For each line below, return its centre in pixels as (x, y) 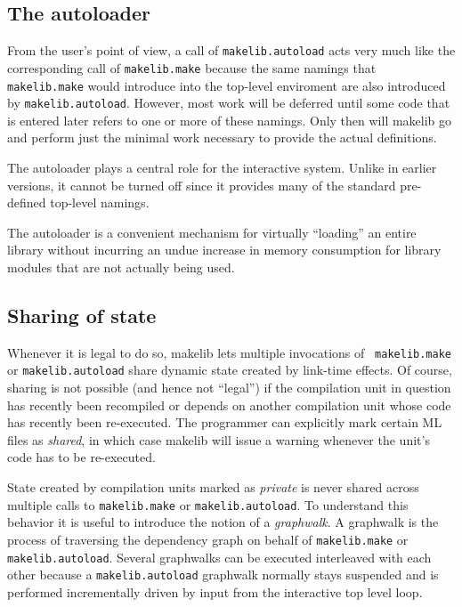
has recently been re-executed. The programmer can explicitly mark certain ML (225, 422)
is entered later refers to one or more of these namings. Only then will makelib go (230, 120)
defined (27, 202)
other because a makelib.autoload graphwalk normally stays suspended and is (223, 575)
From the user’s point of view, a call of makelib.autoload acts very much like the (231, 50)
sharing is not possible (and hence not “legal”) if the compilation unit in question (229, 388)
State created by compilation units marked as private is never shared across (213, 487)
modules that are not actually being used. (121, 267)
